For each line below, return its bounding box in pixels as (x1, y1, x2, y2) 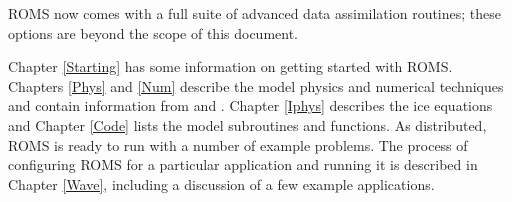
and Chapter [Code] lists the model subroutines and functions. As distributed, (8, 114, 487, 135)
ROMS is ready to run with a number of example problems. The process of (8, 134, 468, 155)
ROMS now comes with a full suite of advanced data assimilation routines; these (8, 3, 502, 23)
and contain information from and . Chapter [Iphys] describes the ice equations (8, 95, 493, 116)
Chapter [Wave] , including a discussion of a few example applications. (8, 173, 435, 194)
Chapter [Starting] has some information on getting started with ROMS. (8, 56, 453, 77)
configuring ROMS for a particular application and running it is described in (8, 154, 478, 175)
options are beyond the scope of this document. (8, 22, 298, 43)
